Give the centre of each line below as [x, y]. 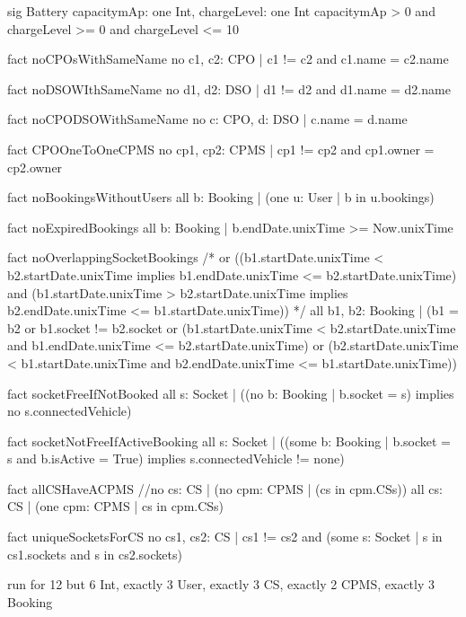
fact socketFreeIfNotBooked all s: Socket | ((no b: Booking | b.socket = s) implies [231, 393]
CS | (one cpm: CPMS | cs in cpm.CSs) [116, 506]
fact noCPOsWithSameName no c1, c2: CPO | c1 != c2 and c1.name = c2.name [228, 59]
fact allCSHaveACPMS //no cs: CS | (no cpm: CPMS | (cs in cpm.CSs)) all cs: [225, 488]
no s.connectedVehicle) [70, 411]
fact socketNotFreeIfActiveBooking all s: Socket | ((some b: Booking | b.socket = [229, 441]
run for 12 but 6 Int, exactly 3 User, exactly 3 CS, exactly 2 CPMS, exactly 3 [221, 584]
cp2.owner [35, 167]
